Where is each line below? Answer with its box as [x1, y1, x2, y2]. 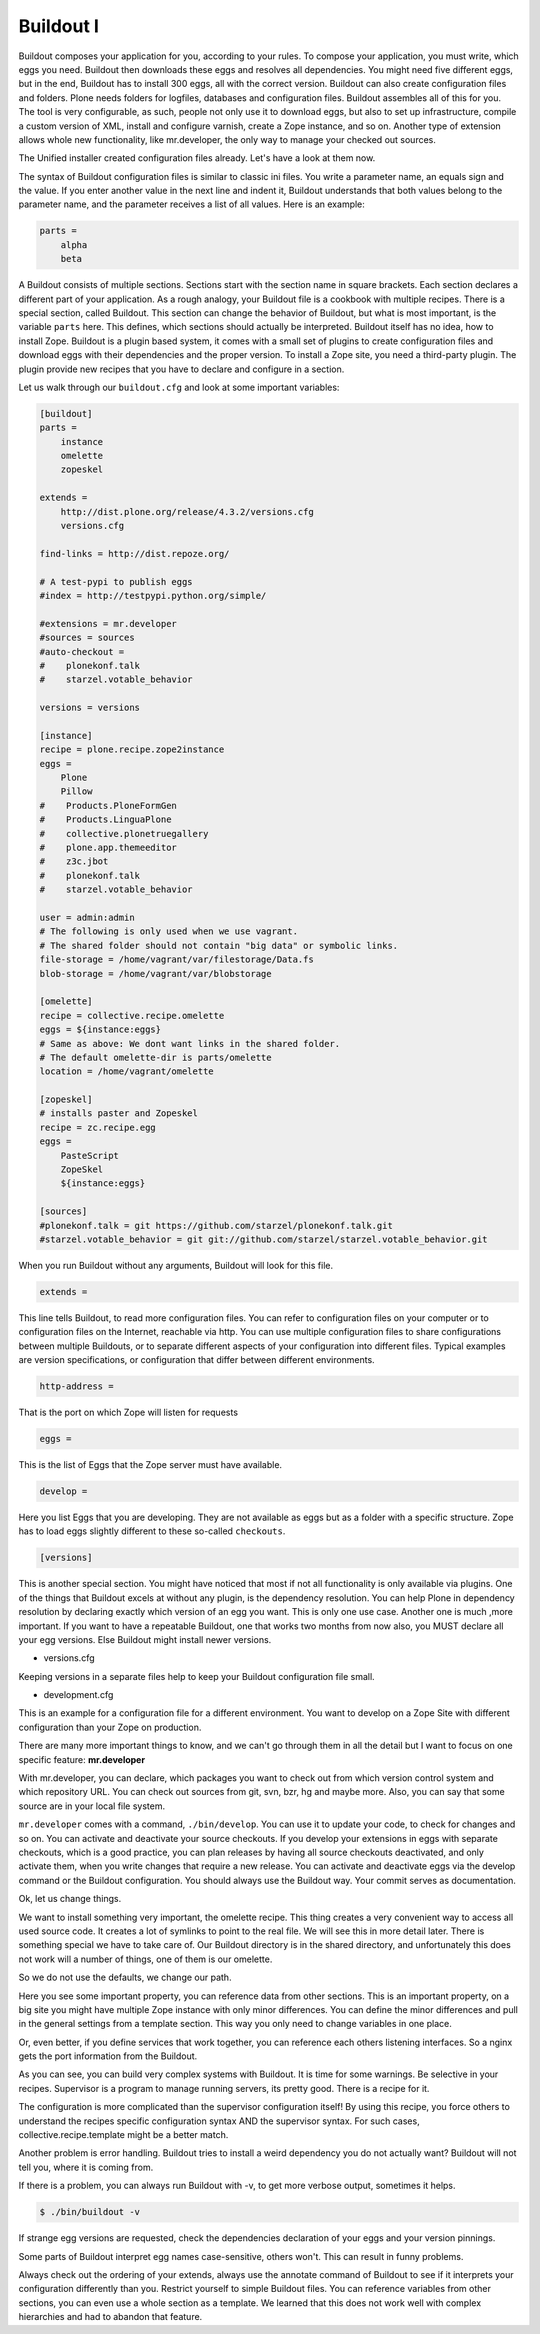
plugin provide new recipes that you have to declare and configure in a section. [18, 363, 345, 375]
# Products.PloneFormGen [39, 800, 177, 811]
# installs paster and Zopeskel [39, 1108, 199, 1119]
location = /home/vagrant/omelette [39, 1066, 214, 1077]
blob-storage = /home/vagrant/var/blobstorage [39, 968, 272, 979]
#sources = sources [39, 632, 135, 644]
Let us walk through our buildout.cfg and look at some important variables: [18, 381, 340, 393]
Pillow [60, 786, 93, 797]
